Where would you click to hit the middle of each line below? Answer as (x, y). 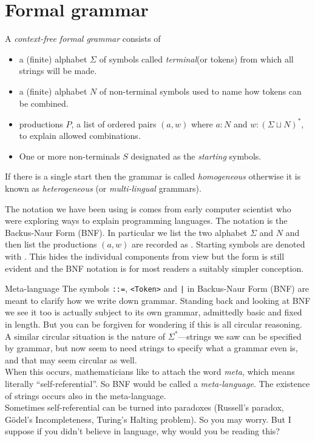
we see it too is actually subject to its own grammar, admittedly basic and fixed (154, 312)
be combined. (44, 103)
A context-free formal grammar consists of (83, 39)
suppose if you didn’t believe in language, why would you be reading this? (142, 431)
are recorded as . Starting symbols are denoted (218, 244)
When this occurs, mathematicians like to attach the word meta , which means (150, 372)
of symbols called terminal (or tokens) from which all (196, 59)
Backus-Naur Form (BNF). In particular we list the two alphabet (126, 232)
